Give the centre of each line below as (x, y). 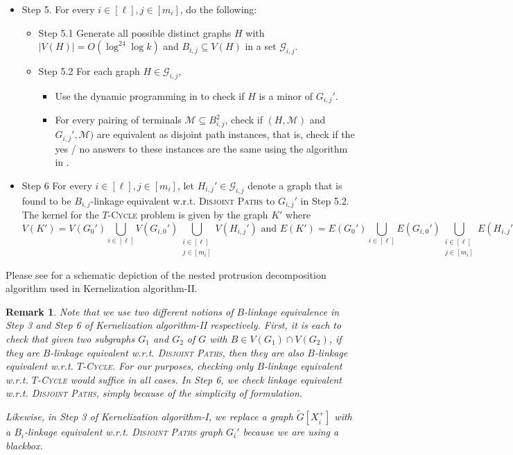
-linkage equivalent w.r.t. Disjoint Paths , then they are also (177, 352)
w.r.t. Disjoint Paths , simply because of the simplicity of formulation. (154, 393)
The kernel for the (60, 215)
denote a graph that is (295, 185)
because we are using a (291, 432)
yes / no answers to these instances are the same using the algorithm (201, 148)
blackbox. (24, 445)
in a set (261, 46)
